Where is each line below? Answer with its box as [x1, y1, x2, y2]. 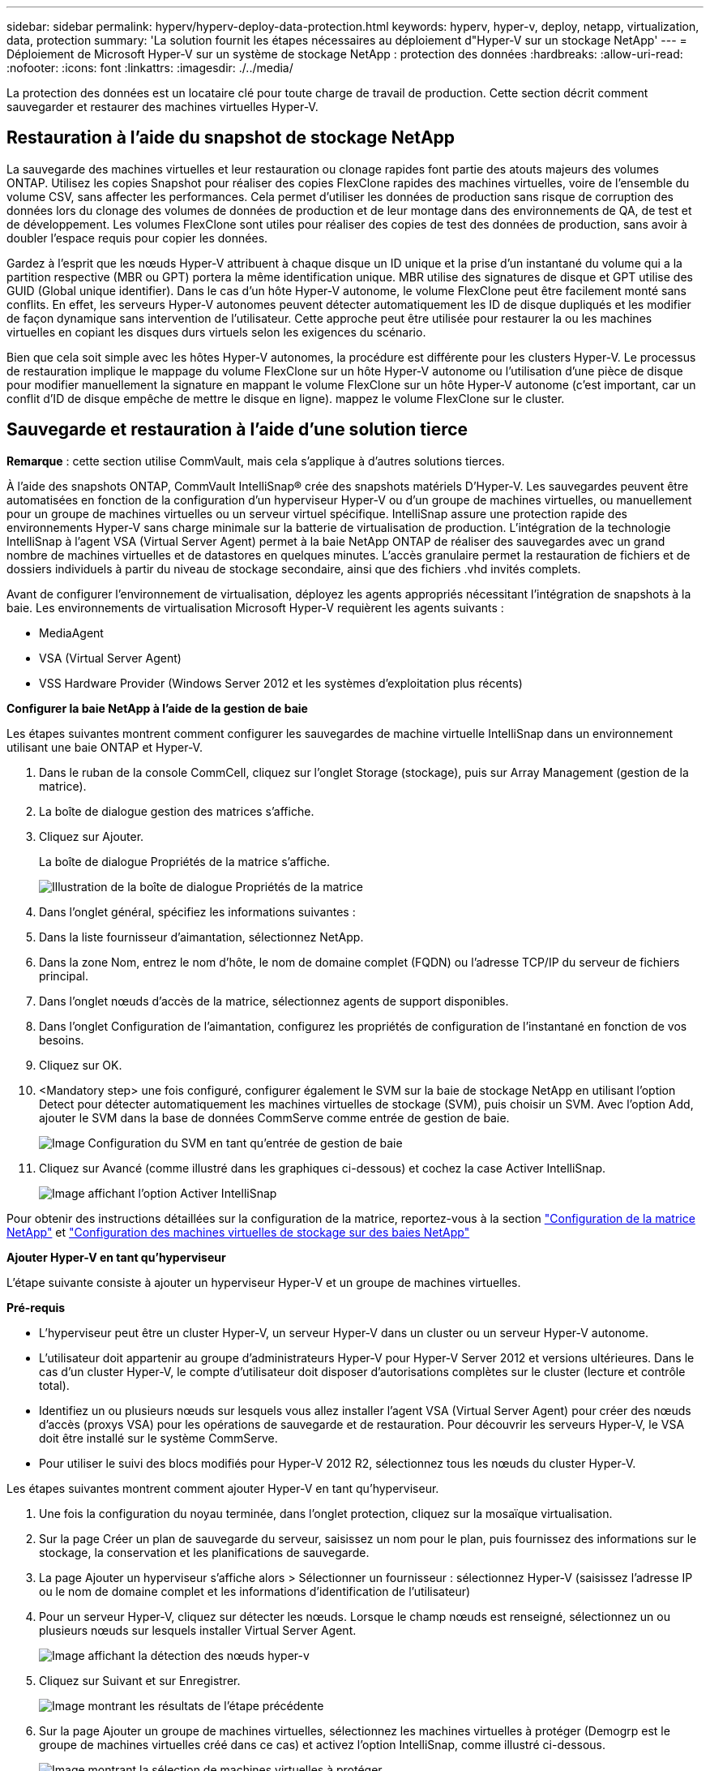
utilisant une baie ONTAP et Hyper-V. [6, 740, 203, 754]
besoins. [39, 1032, 84, 1047]
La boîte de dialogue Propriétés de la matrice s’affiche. [39, 854, 330, 868]
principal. [39, 968, 89, 983]
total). [39, 1378, 70, 1392]
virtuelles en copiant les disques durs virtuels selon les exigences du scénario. [6, 324, 426, 339]
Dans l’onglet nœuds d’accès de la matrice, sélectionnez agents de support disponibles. [39, 993, 509, 1008]
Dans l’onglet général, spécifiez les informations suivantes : [39, 904, 356, 919]
